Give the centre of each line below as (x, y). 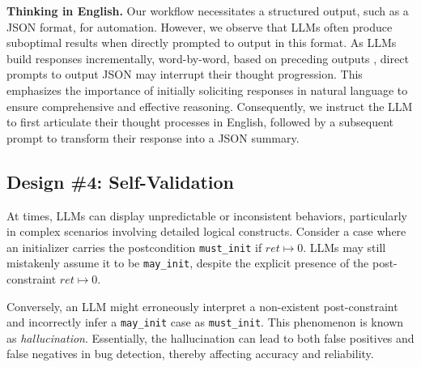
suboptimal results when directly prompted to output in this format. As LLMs (202, 43)
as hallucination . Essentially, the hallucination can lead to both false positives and (210, 337)
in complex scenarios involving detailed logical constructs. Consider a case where (206, 231)
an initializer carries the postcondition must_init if (134, 247)
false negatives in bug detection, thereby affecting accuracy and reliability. (190, 354)
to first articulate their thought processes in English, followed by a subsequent (200, 122)
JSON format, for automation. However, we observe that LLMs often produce (200, 26)
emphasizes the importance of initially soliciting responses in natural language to (207, 90)
